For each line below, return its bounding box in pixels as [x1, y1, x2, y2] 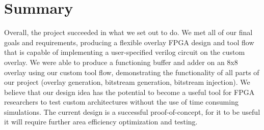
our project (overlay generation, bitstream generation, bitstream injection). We [4, 77, 250, 87]
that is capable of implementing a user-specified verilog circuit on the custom [4, 47, 245, 57]
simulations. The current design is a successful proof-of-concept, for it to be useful [4, 106, 260, 117]
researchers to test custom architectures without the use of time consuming [4, 96, 239, 107]
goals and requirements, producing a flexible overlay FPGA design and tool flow [4, 37, 254, 47]
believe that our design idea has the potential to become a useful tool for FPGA [4, 86, 255, 97]
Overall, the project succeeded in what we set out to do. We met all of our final [4, 27, 253, 38]
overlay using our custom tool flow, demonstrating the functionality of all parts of [4, 67, 259, 77]
